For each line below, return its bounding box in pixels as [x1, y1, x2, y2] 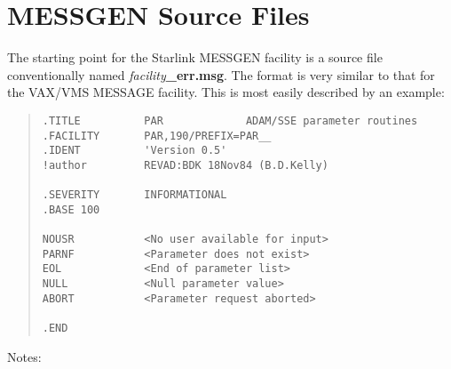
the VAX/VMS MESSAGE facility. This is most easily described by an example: [7, 83, 445, 101]
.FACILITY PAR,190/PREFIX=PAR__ [42, 129, 272, 142]
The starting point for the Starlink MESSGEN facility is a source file [7, 48, 383, 67]
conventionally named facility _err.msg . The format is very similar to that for [7, 65, 435, 84]
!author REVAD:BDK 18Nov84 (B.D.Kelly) [42, 158, 328, 172]
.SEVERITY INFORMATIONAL [42, 189, 227, 202]
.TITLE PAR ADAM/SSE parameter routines [42, 114, 418, 127]
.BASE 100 [42, 203, 100, 216]
